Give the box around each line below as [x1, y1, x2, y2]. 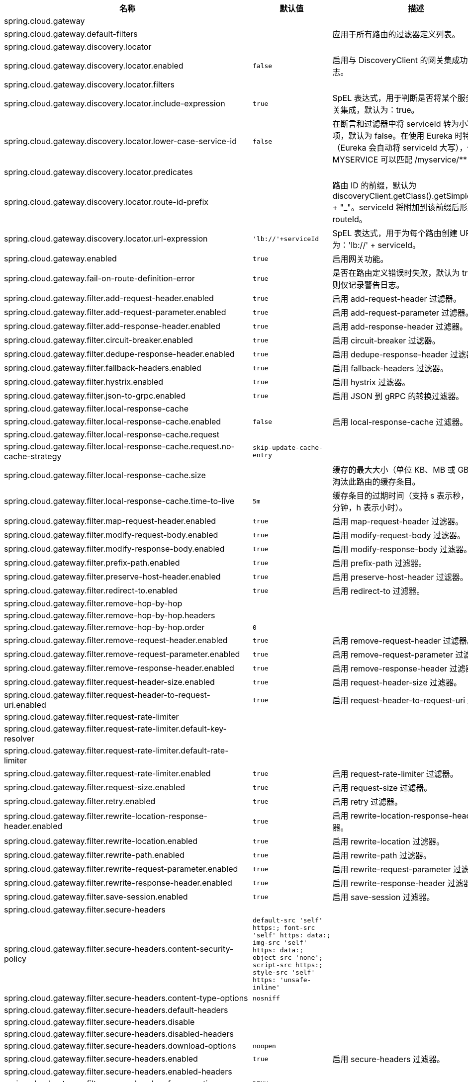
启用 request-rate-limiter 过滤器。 [332, 769, 458, 779]
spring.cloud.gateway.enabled [4, 253, 117, 263]
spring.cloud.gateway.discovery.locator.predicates [4, 167, 193, 177]
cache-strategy [4, 451, 62, 461]
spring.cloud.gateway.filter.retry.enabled [4, 796, 156, 806]
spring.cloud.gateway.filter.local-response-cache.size [4, 470, 206, 480]
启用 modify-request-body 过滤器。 [332, 530, 466, 540]
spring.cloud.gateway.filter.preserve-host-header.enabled [4, 572, 221, 582]
